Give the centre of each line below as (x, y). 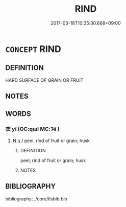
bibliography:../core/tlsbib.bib (36, 199)
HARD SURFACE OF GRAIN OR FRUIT (44, 80)
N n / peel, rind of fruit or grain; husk (51, 141)
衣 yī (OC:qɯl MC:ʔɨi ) (32, 129)
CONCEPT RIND (33, 49)
